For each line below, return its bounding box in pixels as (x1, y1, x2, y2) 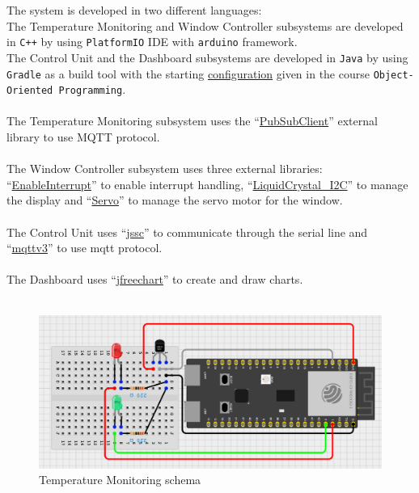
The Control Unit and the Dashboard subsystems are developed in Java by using (6, 48, 408, 65)
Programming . (58, 81, 126, 98)
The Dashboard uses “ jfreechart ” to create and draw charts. (6, 271, 303, 288)
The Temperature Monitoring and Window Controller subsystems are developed (6, 17, 404, 34)
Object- (373, 69, 414, 81)
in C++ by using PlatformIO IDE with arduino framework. (6, 33, 298, 50)
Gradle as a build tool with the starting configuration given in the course (6, 65, 370, 82)
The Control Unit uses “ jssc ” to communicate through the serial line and (6, 223, 368, 240)
